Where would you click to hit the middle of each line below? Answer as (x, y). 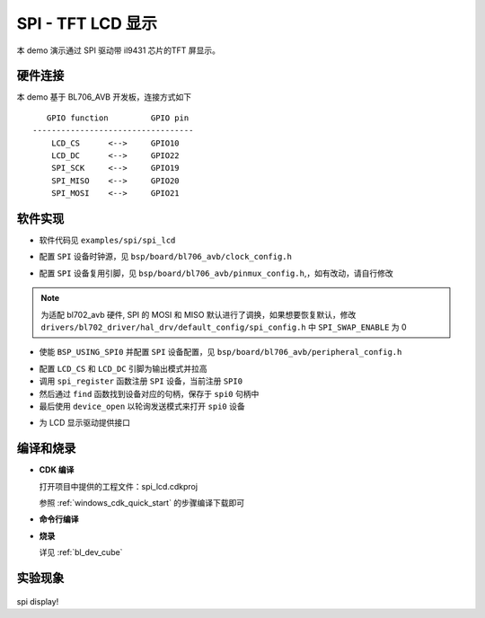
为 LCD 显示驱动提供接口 (84, 423)
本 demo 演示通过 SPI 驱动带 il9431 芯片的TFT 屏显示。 (118, 50)
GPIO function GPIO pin (118, 118)
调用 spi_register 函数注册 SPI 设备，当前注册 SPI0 (141, 381)
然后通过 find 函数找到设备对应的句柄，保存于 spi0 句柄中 (149, 393)
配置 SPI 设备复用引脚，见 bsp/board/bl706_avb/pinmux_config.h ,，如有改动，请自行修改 (216, 273)
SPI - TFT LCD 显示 (87, 23)
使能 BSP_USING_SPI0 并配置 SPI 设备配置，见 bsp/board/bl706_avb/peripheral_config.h (220, 352)
